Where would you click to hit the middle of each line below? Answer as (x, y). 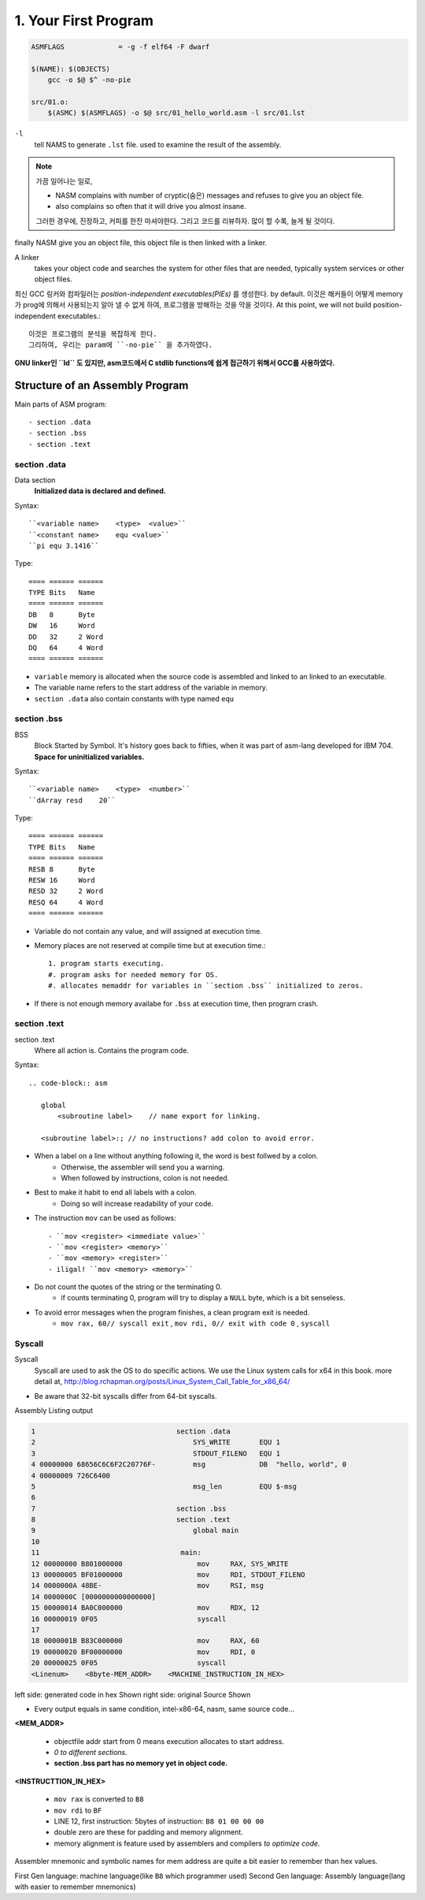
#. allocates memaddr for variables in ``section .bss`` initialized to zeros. (206, 986)
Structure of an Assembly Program (102, 385)
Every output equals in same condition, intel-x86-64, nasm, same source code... (164, 1709)
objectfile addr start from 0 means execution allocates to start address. (169, 1741)
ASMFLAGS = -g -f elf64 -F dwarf (120, 47)
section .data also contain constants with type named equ (134, 698)
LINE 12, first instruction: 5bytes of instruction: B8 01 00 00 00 (159, 1821)
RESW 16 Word (62, 880)
